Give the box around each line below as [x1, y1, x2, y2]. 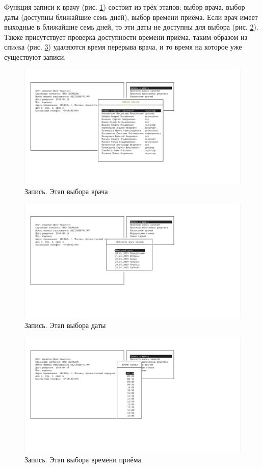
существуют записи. [4, 51, 66, 62]
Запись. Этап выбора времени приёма [24, 454, 141, 464]
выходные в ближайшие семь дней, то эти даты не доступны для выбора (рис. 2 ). [4, 21, 258, 32]
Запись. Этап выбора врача [24, 185, 108, 196]
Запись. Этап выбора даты [24, 320, 106, 331]
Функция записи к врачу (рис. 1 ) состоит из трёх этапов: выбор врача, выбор [4, 2, 245, 12]
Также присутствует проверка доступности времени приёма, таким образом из [4, 31, 247, 42]
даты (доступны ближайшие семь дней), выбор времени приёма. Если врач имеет [4, 11, 258, 22]
